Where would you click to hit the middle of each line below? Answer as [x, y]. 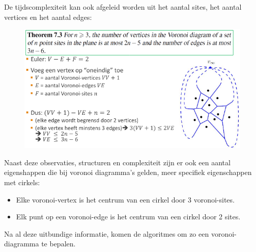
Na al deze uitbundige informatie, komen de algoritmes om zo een [107, 233]
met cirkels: [22, 182]
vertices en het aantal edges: [48, 17]
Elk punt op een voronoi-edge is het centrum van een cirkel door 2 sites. [128, 217]
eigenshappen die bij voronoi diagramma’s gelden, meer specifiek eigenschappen [128, 172]
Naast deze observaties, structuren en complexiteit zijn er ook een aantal [117, 162]
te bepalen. [59, 244]
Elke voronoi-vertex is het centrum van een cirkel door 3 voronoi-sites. [125, 199]
